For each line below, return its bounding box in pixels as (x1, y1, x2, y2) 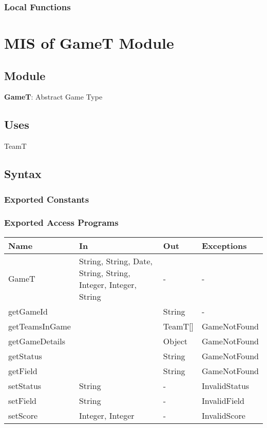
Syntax (4, 166, 42, 182)
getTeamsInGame (8, 320, 71, 332)
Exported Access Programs (4, 216, 119, 229)
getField (8, 364, 37, 377)
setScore (8, 409, 38, 421)
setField (8, 394, 36, 406)
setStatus (8, 379, 42, 392)
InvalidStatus (201, 379, 250, 392)
